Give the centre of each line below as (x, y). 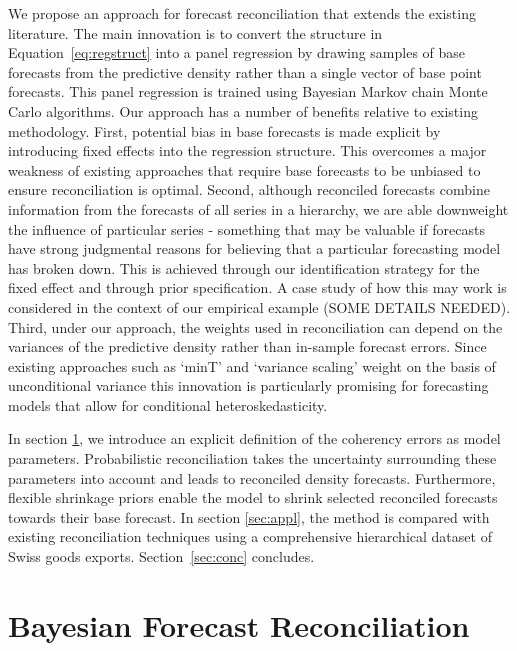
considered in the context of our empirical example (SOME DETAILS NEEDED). (259, 306)
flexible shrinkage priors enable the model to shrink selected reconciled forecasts (253, 497)
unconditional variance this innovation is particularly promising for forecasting (248, 385)
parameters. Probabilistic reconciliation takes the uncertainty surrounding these (252, 458)
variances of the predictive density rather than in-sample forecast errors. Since (247, 346)
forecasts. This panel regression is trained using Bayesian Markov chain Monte (248, 91)
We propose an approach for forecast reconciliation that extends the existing (242, 13)
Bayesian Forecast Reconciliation (239, 624)
